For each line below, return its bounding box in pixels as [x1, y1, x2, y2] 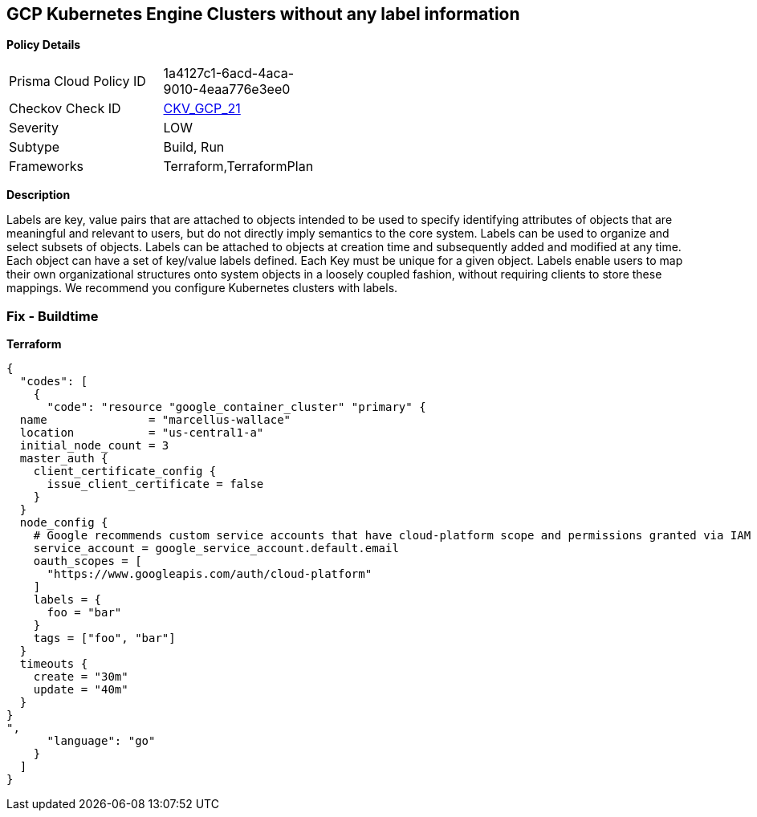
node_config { [19, 516, 108, 530]
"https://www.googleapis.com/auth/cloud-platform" [47, 567, 372, 581]
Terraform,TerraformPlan [163, 158, 314, 175]
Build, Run [163, 139, 225, 156]
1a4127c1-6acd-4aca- [163, 65, 295, 82]
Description [6, 188, 71, 202]
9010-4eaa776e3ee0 [163, 81, 291, 98]
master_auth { [19, 452, 108, 465]
